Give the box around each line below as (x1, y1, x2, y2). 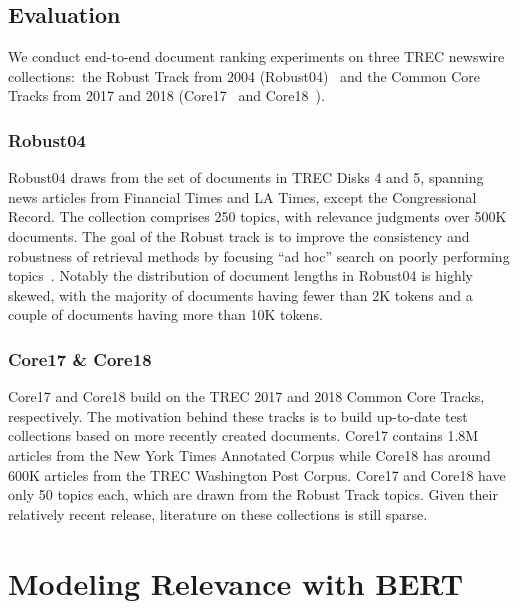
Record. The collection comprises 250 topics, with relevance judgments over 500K (8, 206, 507, 227)
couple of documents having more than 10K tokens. (8, 304, 323, 325)
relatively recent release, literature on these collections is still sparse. (8, 503, 428, 524)
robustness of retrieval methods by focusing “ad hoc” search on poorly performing (8, 245, 510, 266)
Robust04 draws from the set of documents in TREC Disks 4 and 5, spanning (8, 167, 484, 188)
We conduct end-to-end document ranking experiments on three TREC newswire (8, 46, 505, 67)
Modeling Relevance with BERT (8, 562, 464, 603)
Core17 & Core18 (8, 346, 152, 371)
